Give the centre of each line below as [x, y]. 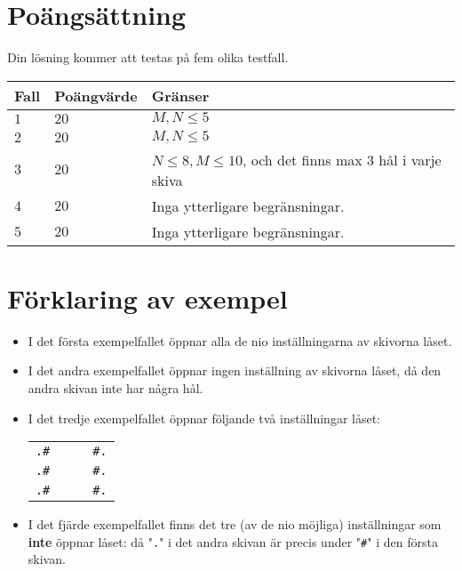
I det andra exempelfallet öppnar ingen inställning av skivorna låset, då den [235, 370]
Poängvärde [96, 95]
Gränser [180, 95]
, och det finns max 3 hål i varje [342, 159]
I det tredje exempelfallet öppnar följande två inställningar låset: [204, 418]
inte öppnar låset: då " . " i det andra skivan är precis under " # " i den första [233, 541]
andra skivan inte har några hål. [115, 388]
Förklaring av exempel [147, 298]
